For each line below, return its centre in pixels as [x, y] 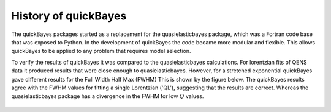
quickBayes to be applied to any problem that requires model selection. [101, 51]
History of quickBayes [69, 16]
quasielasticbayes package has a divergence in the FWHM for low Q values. [108, 96]
